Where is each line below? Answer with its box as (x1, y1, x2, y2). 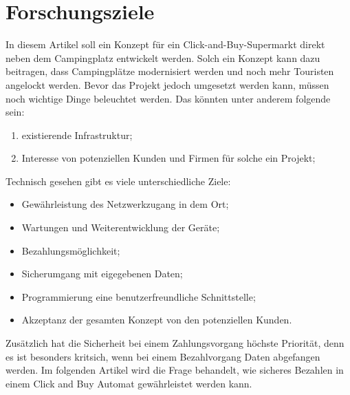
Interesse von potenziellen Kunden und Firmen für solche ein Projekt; (21, 151, 316, 165)
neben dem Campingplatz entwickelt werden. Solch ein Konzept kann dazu (6, 50, 320, 65)
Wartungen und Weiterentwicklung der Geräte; (21, 220, 220, 235)
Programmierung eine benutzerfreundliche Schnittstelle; (21, 289, 256, 303)
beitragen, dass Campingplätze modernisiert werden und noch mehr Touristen (6, 64, 334, 78)
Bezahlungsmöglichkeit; (21, 243, 120, 257)
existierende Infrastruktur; (21, 127, 133, 142)
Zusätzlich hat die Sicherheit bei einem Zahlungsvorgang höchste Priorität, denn (6, 336, 344, 350)
